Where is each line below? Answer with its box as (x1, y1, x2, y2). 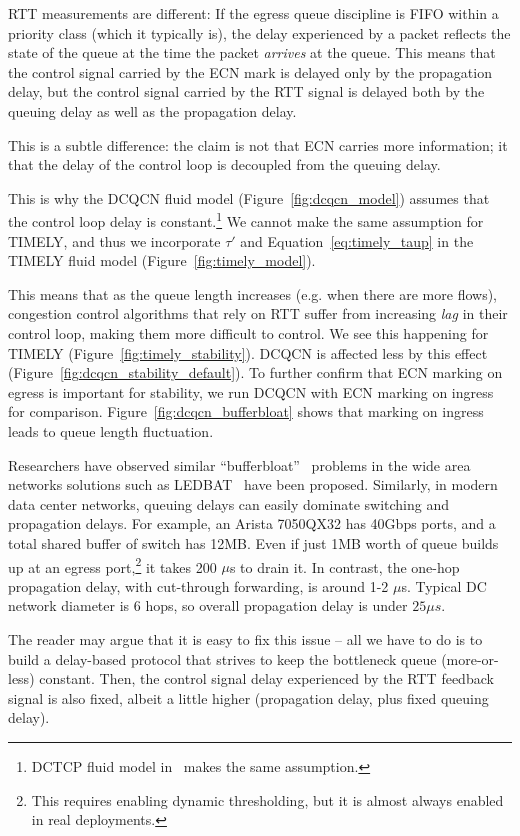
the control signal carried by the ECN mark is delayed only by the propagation (8, 61, 492, 82)
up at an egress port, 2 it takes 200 (8, 553, 217, 577)
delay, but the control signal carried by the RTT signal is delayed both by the (8, 81, 485, 102)
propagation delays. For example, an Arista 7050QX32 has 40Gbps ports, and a (8, 513, 496, 534)
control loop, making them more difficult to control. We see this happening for (8, 322, 489, 343)
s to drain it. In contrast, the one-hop (229, 556, 460, 577)
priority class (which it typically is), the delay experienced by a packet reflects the (8, 22, 511, 43)
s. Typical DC (401, 575, 487, 596)
